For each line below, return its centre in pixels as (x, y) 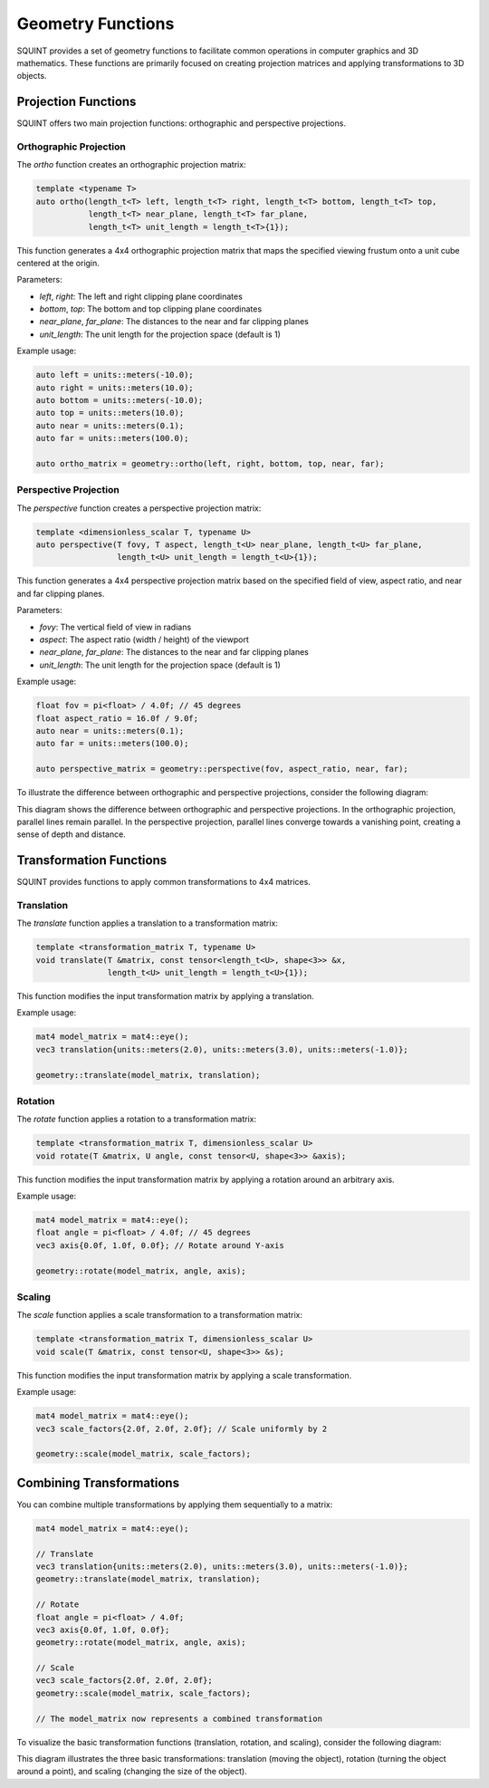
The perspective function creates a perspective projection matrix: (139, 508)
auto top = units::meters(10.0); (110, 413)
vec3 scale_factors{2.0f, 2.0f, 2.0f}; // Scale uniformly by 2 (182, 1428)
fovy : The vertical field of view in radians (115, 627)
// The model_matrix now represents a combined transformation (179, 1718)
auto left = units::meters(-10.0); (115, 375)
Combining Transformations (98, 1482)
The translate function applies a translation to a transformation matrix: (147, 923)
